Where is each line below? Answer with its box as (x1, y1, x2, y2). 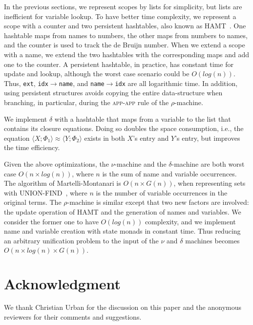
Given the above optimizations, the (4, 158, 109, 169)
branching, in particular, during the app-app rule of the (4, 97, 169, 107)
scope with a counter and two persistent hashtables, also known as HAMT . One (4, 21, 246, 31)
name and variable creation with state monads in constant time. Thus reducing (4, 226, 241, 236)
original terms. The (4, 197, 62, 207)
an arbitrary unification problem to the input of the (4, 235, 159, 245)
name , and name (59, 78, 105, 88)
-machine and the (114, 158, 167, 169)
